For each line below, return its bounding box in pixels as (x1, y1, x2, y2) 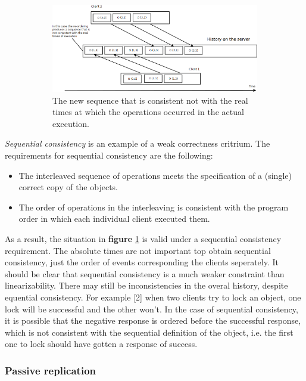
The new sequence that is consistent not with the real (52, 94, 248, 106)
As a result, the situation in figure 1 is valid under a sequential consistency (5, 233, 282, 245)
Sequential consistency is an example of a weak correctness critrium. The (5, 137, 270, 150)
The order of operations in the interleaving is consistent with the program (18, 200, 289, 213)
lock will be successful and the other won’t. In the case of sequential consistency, (5, 302, 298, 315)
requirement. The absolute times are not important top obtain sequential (5, 244, 271, 256)
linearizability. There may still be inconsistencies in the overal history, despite (5, 279, 288, 292)
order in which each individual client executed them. (18, 212, 210, 225)
